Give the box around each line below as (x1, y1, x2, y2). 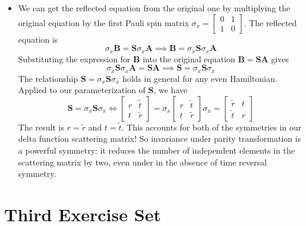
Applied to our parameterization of (18, 84, 146, 96)
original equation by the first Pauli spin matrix (18, 16, 189, 28)
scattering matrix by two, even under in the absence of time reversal (18, 155, 267, 168)
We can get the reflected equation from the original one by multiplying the (18, 2, 291, 14)
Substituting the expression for (18, 52, 131, 65)
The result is (18, 120, 64, 133)
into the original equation (143, 52, 235, 65)
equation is (18, 33, 58, 45)
